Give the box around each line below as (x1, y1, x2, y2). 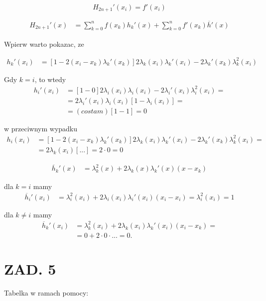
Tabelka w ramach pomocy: (4, 287, 89, 298)
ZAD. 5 (4, 258, 56, 279)
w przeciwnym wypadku (4, 123, 78, 133)
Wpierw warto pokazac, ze (4, 38, 84, 49)
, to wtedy (34, 74, 66, 84)
